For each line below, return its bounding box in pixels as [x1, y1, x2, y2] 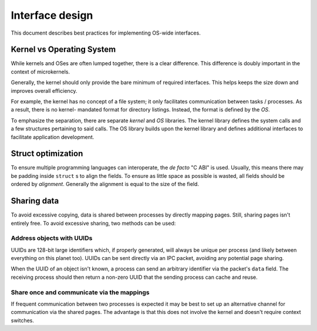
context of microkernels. [11, 68, 70, 75]
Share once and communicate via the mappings [11, 288, 150, 296]
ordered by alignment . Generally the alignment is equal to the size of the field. [11, 181, 200, 188]
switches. [11, 317, 35, 324]
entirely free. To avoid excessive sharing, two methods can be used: [11, 219, 176, 227]
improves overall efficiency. [11, 87, 77, 94]
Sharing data [11, 196, 59, 206]
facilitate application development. [11, 133, 95, 140]
